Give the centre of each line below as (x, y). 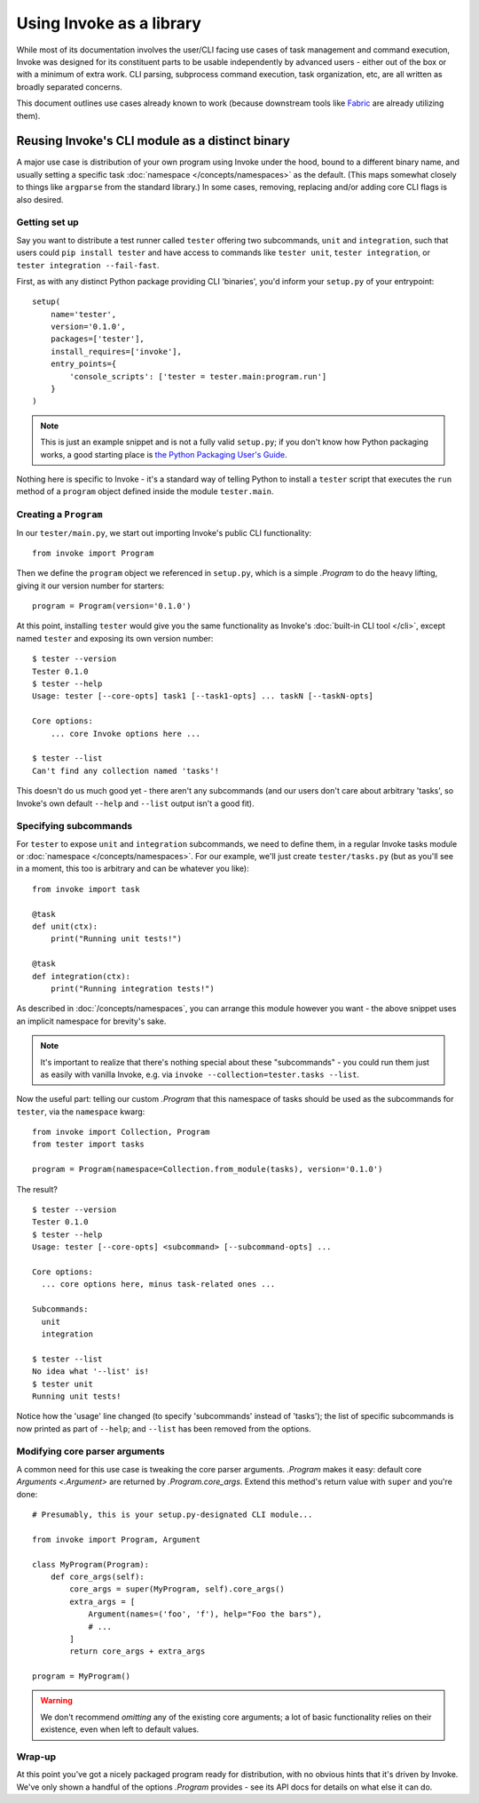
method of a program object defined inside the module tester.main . (145, 491)
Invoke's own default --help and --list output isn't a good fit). (135, 803)
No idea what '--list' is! (91, 1372)
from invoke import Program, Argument (117, 1539)
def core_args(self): (98, 1576)
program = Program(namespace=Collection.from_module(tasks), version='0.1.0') (208, 1169)
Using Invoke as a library (109, 23)
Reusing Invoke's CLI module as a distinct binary (153, 141)
